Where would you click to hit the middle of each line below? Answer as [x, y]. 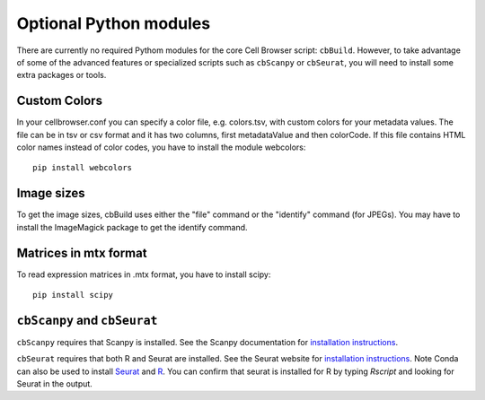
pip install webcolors [83, 168]
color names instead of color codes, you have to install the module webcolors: [161, 147]
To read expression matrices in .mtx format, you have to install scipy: [144, 274]
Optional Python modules [114, 23]
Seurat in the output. [55, 384]
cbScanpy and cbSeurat [87, 320]
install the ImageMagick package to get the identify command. [132, 227]
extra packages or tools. [62, 75]
